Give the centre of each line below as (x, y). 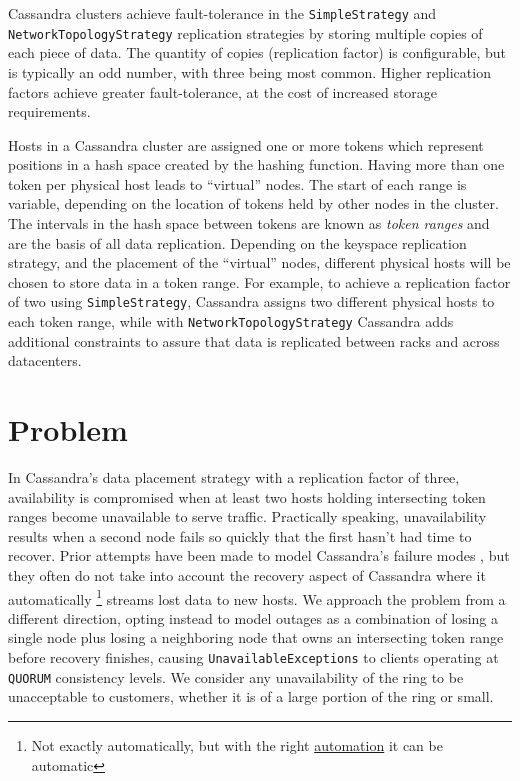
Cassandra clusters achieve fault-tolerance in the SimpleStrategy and (222, 13)
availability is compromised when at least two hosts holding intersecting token (247, 496)
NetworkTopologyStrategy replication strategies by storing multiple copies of (245, 32)
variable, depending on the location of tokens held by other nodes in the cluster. (253, 203)
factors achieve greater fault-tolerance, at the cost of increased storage (223, 91)
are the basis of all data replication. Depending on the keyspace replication (237, 242)
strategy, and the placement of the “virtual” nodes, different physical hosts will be (259, 262)
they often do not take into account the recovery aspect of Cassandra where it (247, 575)
